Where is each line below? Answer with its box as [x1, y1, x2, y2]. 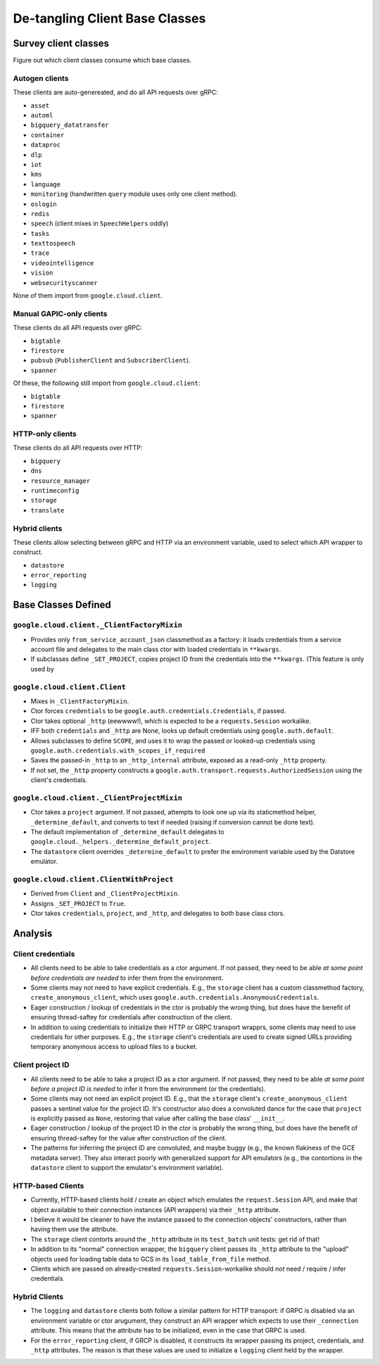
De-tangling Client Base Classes [13, 11, 206, 26]
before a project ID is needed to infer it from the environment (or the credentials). [30, 1084, 266, 1093]
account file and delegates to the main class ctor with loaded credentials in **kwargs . [30, 645, 281, 654]
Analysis [13, 927, 53, 939]
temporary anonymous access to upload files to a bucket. [30, 1043, 198, 1051]
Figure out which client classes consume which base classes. [13, 56, 192, 65]
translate [30, 506, 65, 514]
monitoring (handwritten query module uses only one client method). [30, 190, 239, 199]
